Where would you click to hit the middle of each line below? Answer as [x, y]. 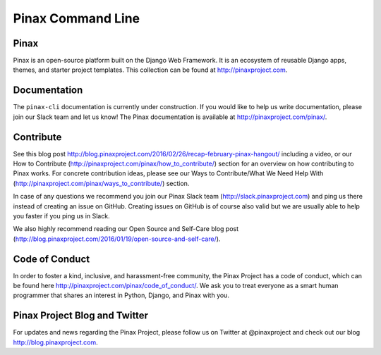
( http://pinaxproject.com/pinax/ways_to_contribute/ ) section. [101, 183]
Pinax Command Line [77, 18]
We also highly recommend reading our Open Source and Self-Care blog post [126, 229]
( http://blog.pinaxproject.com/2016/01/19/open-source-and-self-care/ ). [117, 239]
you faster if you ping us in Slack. [61, 216]
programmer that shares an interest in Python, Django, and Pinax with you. [121, 295]
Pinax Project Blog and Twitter [80, 316]
